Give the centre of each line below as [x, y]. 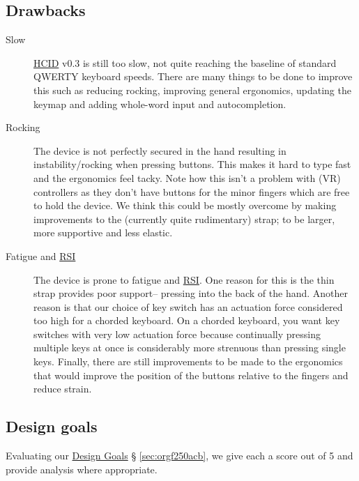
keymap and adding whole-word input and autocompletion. [160, 104]
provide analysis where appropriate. [82, 469]
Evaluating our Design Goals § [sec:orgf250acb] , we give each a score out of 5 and [179, 456]
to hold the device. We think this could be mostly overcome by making [185, 205]
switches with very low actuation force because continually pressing [177, 334]
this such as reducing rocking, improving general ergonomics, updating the [192, 90]
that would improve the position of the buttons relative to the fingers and [191, 375]
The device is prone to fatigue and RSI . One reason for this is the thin [184, 279]
